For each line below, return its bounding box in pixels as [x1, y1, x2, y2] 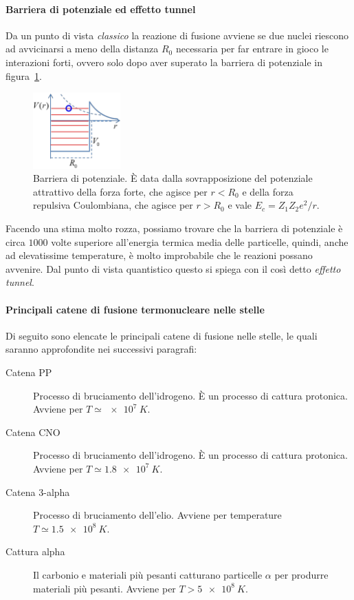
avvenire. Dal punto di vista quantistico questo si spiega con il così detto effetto [5, 261, 341, 276]
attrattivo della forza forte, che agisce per [33, 184, 208, 198]
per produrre [274, 567, 329, 581]
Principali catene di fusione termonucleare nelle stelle [5, 302, 265, 316]
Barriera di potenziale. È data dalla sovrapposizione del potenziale [33, 171, 313, 185]
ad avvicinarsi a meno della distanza [5, 41, 159, 56]
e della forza [242, 184, 294, 198]
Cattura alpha [5, 544, 65, 559]
